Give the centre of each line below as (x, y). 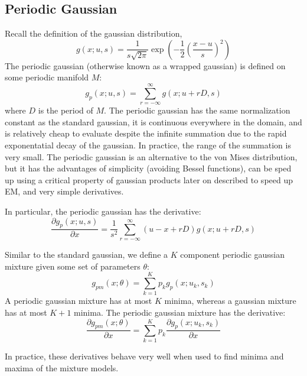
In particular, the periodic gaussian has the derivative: (103, 211)
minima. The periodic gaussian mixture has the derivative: (180, 312)
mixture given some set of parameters (73, 266)
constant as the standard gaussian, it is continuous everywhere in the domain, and (153, 121)
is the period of (66, 110)
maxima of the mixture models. (62, 367)
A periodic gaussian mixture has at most (79, 301)
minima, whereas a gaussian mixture (230, 301)
